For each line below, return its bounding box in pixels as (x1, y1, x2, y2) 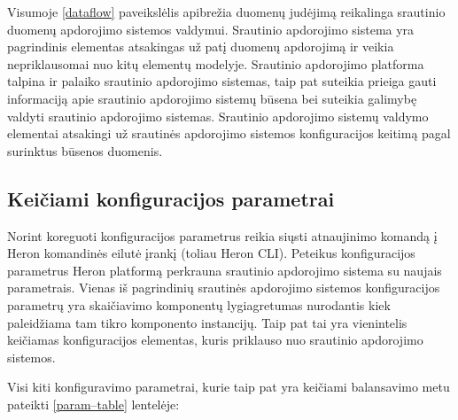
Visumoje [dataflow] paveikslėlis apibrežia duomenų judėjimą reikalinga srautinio (7, 3, 446, 20)
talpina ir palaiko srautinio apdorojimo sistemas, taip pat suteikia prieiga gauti (7, 72, 437, 90)
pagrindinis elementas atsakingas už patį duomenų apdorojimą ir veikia (7, 37, 394, 56)
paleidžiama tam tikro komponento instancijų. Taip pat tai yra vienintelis (7, 313, 408, 331)
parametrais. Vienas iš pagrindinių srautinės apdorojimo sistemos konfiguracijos (7, 278, 440, 297)
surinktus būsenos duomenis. (7, 141, 163, 159)
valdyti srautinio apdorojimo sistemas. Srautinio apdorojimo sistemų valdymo (7, 106, 429, 125)
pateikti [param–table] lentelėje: (7, 394, 180, 413)
